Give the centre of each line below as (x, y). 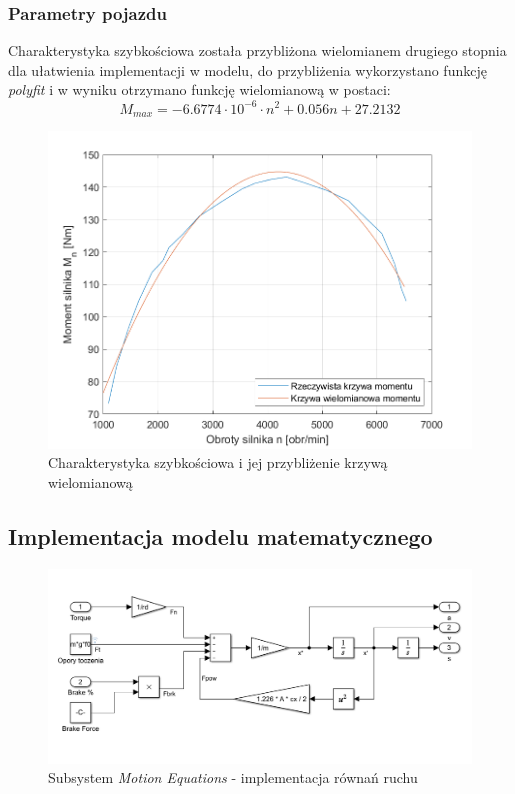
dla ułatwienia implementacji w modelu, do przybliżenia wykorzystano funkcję (247, 69)
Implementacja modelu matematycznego (220, 536)
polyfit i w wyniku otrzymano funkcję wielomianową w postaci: (199, 89)
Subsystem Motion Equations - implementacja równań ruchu (233, 777)
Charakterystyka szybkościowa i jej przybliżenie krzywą (218, 462)
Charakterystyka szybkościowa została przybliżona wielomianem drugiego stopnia (257, 50)
